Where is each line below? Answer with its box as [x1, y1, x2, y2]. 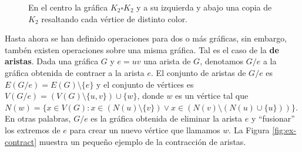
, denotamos [200, 55, 244, 67]
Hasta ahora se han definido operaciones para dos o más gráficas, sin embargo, [5, 32, 287, 44]
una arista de [143, 55, 191, 67]
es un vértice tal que [175, 89, 249, 102]
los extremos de [5, 123, 61, 136]
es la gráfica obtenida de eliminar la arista [90, 112, 243, 125]
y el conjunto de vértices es [96, 78, 194, 90]
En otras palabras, [5, 112, 71, 125]
